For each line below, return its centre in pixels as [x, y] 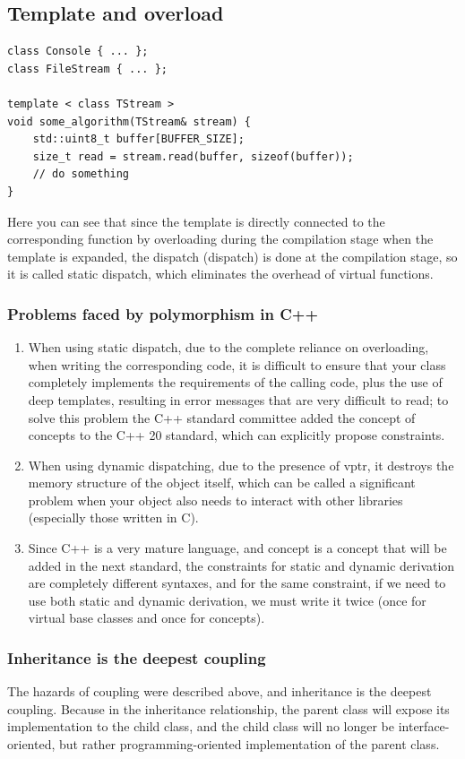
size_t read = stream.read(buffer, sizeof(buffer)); [193, 156]
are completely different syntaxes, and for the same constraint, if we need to [237, 583]
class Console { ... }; [78, 52]
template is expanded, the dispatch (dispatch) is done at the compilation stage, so [232, 256]
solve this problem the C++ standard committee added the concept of [222, 417]
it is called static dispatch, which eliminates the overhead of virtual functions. [220, 274]
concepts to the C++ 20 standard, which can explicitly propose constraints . [237, 435]
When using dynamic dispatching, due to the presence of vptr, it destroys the [241, 465]
